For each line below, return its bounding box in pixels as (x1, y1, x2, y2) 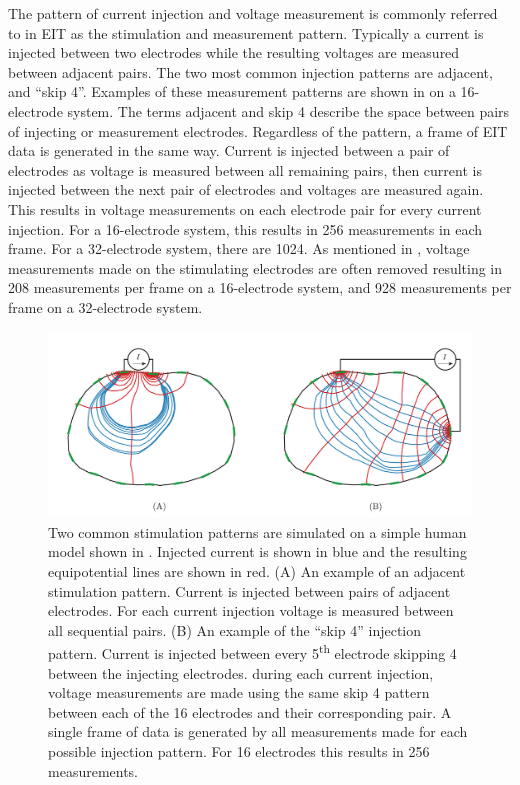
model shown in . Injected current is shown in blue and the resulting (48, 541, 467, 562)
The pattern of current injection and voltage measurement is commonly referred (8, 3, 498, 23)
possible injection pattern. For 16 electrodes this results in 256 (48, 741, 430, 762)
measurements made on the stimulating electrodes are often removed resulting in (8, 257, 503, 278)
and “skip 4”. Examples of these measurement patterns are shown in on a (8, 81, 456, 102)
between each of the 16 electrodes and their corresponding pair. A (48, 701, 452, 722)
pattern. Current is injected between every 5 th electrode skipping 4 (48, 640, 457, 664)
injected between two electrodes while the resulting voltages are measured (8, 42, 460, 63)
